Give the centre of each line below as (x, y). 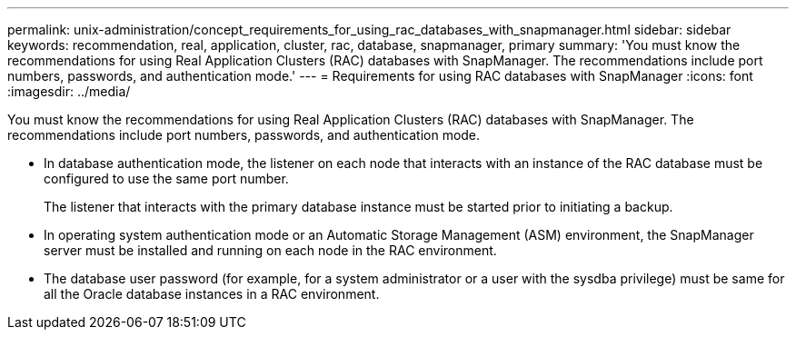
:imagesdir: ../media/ (69, 91)
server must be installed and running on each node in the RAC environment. (270, 250)
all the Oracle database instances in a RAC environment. (212, 294)
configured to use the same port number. (166, 178)
